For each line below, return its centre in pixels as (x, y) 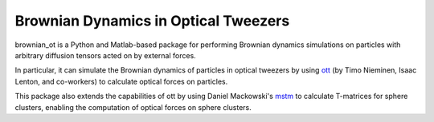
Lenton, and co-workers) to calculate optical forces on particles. (121, 81)
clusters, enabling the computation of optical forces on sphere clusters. (133, 107)
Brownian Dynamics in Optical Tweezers (152, 21)
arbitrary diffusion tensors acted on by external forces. (105, 55)
